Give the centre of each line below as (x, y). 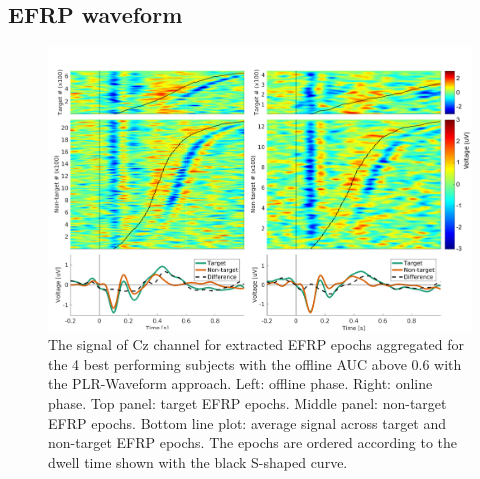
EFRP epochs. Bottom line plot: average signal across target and (247, 422)
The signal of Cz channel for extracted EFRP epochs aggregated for (256, 344)
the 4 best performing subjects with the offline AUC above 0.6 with (255, 363)
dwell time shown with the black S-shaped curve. (198, 461)
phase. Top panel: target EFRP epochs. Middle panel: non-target (247, 403)
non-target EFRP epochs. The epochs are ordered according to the (253, 442)
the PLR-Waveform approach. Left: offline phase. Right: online (240, 383)
